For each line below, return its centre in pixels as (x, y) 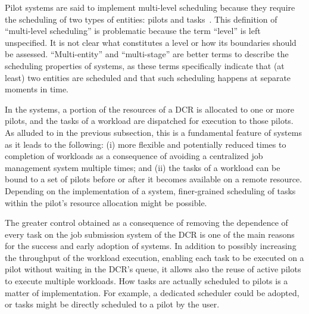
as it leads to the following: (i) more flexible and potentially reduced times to (146, 144)
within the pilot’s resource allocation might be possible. (106, 202)
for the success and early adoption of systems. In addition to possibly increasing (151, 246)
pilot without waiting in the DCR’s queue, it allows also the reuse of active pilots (153, 269)
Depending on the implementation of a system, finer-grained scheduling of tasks (150, 190)
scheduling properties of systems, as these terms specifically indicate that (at (145, 65)
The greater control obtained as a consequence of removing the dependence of (146, 223)
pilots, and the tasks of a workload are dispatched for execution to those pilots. (149, 121)
